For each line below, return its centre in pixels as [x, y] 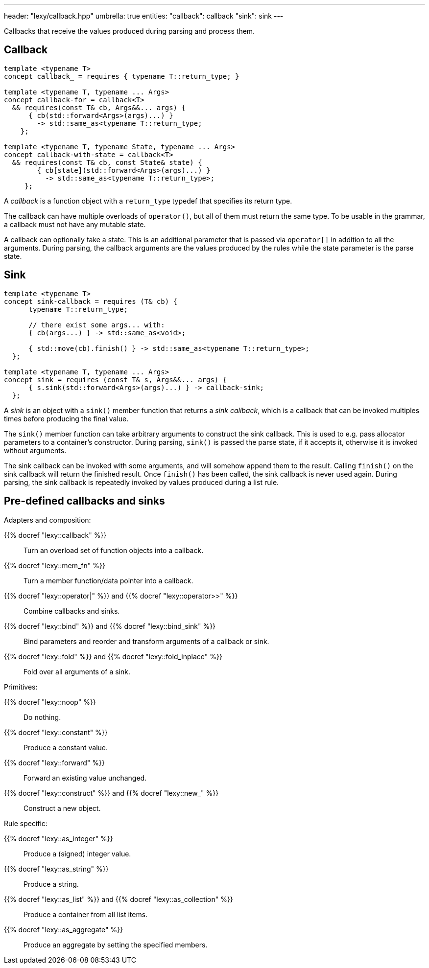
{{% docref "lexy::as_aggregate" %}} [64, 929]
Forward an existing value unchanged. [85, 778]
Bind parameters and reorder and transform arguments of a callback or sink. [146, 641]
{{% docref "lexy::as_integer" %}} [59, 838]
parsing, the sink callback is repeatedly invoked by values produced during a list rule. [142, 482]
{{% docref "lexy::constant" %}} [56, 732]
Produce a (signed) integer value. [77, 853]
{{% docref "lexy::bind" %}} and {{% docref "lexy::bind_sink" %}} [110, 626]
